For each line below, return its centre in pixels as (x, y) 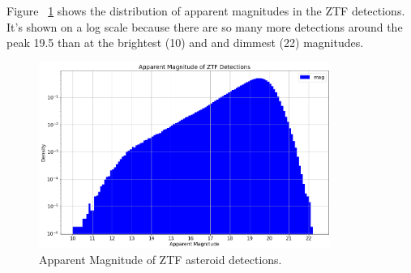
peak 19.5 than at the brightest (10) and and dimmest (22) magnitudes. (185, 43)
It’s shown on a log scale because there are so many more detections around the (205, 26)
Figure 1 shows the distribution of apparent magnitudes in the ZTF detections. (206, 11)
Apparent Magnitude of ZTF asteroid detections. (161, 260)
